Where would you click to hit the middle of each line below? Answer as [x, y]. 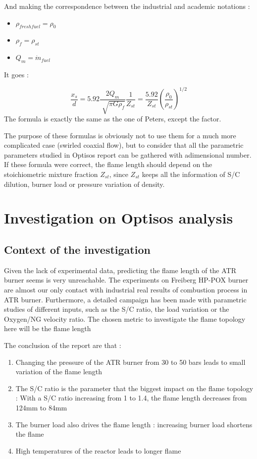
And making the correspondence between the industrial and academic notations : [127, 6]
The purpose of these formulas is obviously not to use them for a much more [120, 135]
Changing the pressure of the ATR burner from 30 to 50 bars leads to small [130, 362]
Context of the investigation [77, 249]
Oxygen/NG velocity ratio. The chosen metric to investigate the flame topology [125, 318]
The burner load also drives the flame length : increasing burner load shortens [134, 424]
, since [119, 174]
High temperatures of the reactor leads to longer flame [98, 450]
